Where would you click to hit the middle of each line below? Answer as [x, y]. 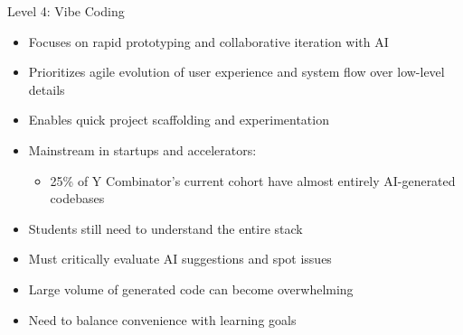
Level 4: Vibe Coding [66, 11]
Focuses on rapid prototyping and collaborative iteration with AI [208, 41]
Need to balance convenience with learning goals [162, 319]
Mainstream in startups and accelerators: [142, 149]
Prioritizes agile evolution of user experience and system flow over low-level [236, 72]
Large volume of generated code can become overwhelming [191, 288]
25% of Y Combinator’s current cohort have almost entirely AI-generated [253, 180]
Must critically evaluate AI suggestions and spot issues [180, 259]
